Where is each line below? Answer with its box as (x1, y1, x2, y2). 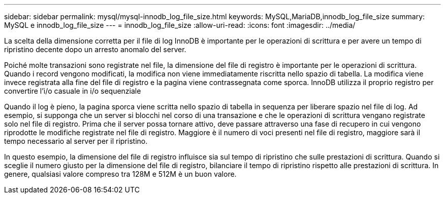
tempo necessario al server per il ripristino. (4, 137, 148, 145)
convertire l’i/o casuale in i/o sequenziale (4, 87, 141, 95)
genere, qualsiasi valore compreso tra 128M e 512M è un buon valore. (4, 170, 237, 178)
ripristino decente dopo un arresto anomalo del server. (4, 45, 186, 54)
